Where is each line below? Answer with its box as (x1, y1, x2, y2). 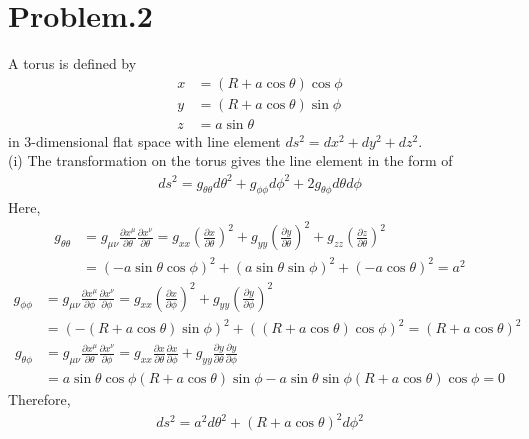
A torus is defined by (8, 53, 137, 74)
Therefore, (8, 389, 71, 410)
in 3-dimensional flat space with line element (8, 130, 281, 151)
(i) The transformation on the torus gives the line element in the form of (8, 150, 453, 171)
